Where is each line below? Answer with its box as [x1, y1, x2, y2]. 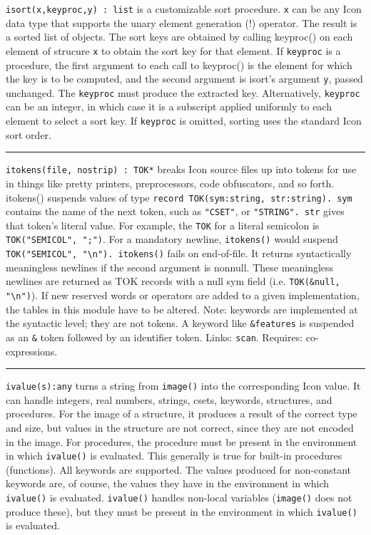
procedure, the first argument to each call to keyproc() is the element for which [6, 57, 352, 72]
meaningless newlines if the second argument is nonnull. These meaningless [6, 259, 334, 274]
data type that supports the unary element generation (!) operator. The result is [6, 15, 357, 30]
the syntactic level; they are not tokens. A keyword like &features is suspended [6, 316, 355, 331]
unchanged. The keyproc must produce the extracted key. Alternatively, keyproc [6, 85, 360, 100]
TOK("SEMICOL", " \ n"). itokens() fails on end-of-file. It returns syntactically [6, 246, 352, 261]
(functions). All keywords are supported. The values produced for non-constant [6, 462, 352, 477]
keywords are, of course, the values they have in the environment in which [6, 476, 330, 491]
